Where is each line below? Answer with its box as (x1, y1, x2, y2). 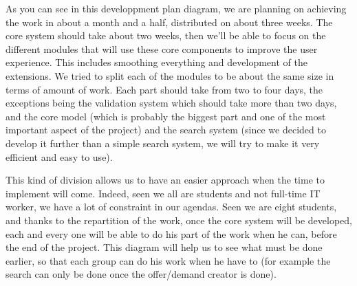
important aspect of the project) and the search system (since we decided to (6, 122, 326, 137)
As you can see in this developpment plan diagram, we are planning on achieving (6, 1, 347, 15)
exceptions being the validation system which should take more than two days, (6, 96, 337, 110)
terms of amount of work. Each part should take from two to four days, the (6, 82, 323, 96)
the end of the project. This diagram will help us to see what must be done (6, 240, 323, 254)
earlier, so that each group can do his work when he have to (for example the (6, 253, 331, 267)
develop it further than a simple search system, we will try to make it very (6, 135, 320, 150)
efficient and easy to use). (6, 149, 113, 164)
